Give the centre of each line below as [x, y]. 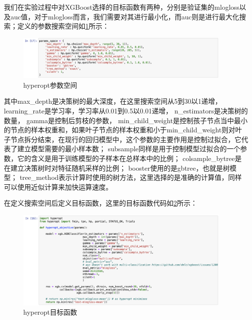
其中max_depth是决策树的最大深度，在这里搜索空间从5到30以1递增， [113, 101]
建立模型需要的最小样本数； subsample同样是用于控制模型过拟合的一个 [129, 149]
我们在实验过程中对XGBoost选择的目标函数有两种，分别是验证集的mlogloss [122, 7]
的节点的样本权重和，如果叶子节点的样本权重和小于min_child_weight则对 [120, 130]
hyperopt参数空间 [50, 85]
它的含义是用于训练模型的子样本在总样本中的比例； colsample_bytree [126, 158]
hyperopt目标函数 [50, 312]
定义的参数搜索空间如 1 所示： [63, 26]
